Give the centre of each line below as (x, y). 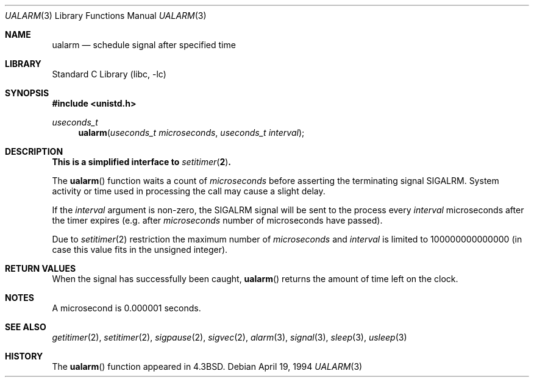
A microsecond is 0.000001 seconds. (126, 308)
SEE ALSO (26, 327)
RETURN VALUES (41, 268)
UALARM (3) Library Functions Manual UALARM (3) (106, 16)
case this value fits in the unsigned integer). (140, 249)
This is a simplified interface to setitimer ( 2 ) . (141, 162)
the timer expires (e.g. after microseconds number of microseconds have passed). (217, 220)
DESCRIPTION (34, 151)
